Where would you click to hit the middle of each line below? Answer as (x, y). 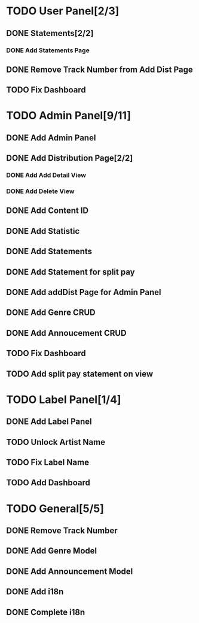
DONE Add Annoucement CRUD (66, 333)
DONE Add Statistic (43, 231)
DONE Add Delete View (40, 191)
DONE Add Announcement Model (70, 571)
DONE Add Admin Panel (51, 138)
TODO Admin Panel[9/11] (69, 116)
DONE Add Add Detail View (46, 175)
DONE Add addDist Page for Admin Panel (84, 292)
